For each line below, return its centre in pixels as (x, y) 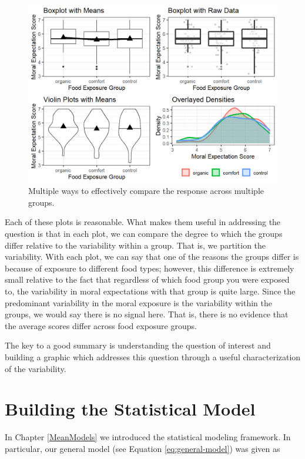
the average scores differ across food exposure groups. (101, 325)
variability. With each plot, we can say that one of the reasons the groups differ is (152, 257)
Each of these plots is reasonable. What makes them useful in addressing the (143, 222)
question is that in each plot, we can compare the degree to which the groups (144, 234)
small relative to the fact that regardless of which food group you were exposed (147, 279)
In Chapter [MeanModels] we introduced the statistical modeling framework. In (148, 437)
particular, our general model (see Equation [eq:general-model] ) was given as (143, 448)
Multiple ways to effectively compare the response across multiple (146, 191)
